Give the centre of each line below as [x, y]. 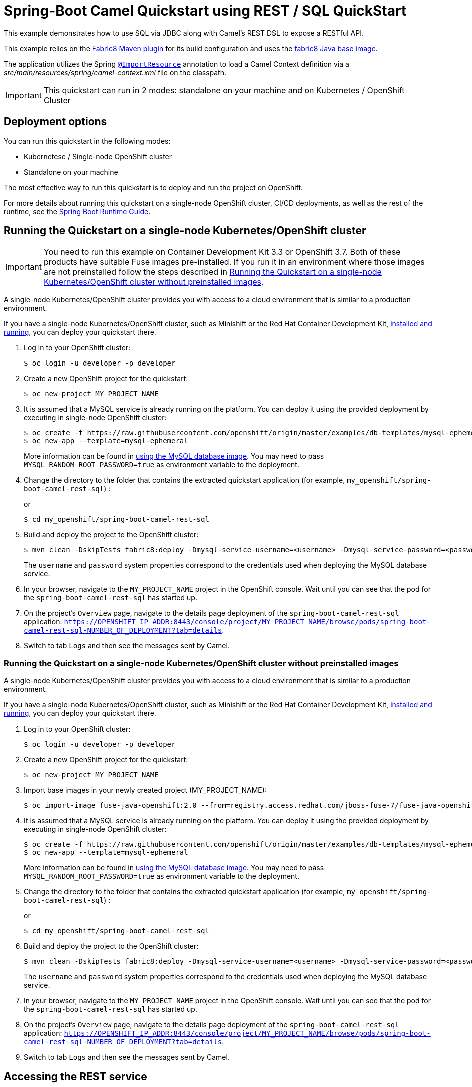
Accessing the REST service [76, 1076]
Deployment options [56, 122]
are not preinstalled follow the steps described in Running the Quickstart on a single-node [213, 272]
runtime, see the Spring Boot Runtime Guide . [77, 211]
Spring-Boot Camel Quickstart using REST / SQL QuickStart [205, 11]
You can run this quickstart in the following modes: [87, 141]
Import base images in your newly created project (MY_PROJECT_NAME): [145, 790]
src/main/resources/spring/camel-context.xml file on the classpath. [115, 72]
